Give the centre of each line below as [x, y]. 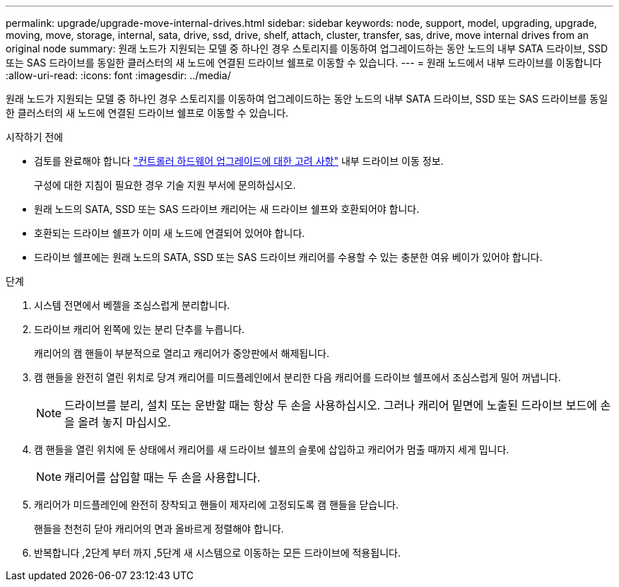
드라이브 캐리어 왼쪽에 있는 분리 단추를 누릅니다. [140, 329]
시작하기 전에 [35, 137]
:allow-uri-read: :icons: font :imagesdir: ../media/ [118, 75]
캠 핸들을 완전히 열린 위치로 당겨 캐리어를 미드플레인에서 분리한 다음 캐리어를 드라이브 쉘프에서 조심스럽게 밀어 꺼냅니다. [297, 377]
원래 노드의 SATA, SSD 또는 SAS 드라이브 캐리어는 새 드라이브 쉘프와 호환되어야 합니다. [227, 209]
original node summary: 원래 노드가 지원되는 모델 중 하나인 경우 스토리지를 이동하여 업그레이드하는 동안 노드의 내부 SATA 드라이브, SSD [307, 48]
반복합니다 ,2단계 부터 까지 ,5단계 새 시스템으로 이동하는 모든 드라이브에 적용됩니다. [217, 553]
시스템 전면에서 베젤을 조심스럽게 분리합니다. [132, 305]
